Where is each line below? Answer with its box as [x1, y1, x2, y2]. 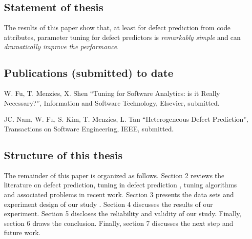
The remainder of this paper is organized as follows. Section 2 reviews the [4, 170, 225, 180]
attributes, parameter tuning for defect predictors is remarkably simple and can [4, 32, 241, 42]
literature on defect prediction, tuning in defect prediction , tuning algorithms [4, 180, 237, 190]
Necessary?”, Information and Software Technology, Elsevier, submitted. [4, 97, 220, 108]
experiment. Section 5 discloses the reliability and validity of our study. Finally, [4, 208, 242, 219]
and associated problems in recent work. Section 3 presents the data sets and [4, 189, 234, 199]
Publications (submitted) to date [4, 65, 173, 80]
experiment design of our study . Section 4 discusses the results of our [4, 199, 213, 209]
